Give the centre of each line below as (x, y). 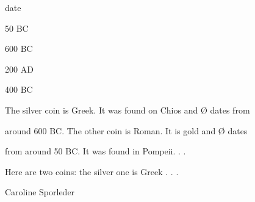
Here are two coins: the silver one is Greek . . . (92, 171)
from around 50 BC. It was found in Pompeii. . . (95, 151)
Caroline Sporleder (40, 192)
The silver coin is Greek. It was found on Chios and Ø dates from (127, 110)
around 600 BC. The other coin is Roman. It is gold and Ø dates (126, 130)
